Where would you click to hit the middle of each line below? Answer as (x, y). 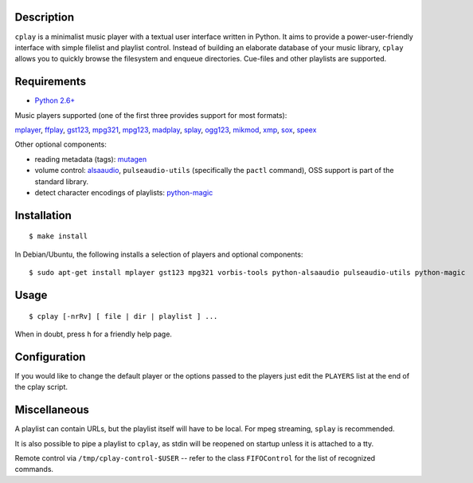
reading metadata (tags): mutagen (91, 159)
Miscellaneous (52, 410)
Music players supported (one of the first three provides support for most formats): (151, 115)
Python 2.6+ (55, 100)
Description (45, 17)
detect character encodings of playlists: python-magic (124, 192)
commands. (34, 469)
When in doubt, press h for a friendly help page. (94, 334)
